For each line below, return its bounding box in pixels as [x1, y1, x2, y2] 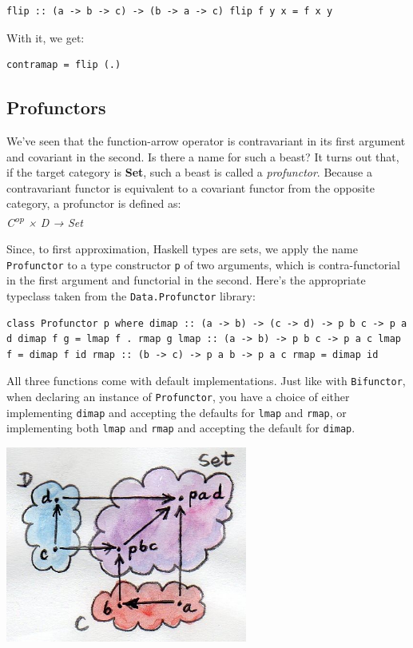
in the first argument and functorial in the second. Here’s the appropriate [6, 272, 366, 288]
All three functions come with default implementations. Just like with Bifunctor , [6, 372, 406, 389]
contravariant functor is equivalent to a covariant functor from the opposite [6, 179, 375, 196]
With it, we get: [6, 29, 85, 46]
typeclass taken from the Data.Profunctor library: [6, 288, 256, 304]
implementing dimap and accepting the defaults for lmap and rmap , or [6, 404, 347, 420]
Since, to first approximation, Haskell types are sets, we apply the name [6, 241, 358, 257]
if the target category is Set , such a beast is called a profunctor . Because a [6, 164, 372, 181]
